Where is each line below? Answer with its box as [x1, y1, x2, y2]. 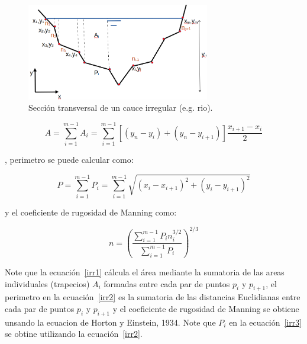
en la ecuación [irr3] [229, 316, 302, 328]
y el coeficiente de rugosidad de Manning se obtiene [112, 302, 299, 314]
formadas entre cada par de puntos [104, 277, 230, 290]
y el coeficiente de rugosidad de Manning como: [5, 205, 177, 218]
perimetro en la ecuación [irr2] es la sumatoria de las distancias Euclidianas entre [5, 291, 300, 303]
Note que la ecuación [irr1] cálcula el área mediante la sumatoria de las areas [5, 265, 285, 278]
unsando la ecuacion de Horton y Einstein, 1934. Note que [5, 316, 216, 328]
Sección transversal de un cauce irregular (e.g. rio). [28, 101, 213, 114]
